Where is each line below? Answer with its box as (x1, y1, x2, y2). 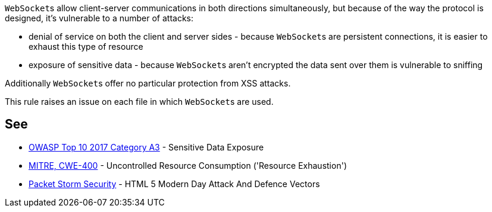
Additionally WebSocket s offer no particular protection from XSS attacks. (5, 78, 291, 88)
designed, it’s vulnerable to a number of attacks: (5, 13, 194, 23)
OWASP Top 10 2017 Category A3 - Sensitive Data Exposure (29, 142, 264, 152)
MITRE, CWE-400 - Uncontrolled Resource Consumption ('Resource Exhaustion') (29, 160, 347, 171)
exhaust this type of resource (29, 41, 143, 52)
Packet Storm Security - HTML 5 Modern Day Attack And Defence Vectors (29, 178, 320, 189)
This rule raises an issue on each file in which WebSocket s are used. (5, 97, 274, 107)
